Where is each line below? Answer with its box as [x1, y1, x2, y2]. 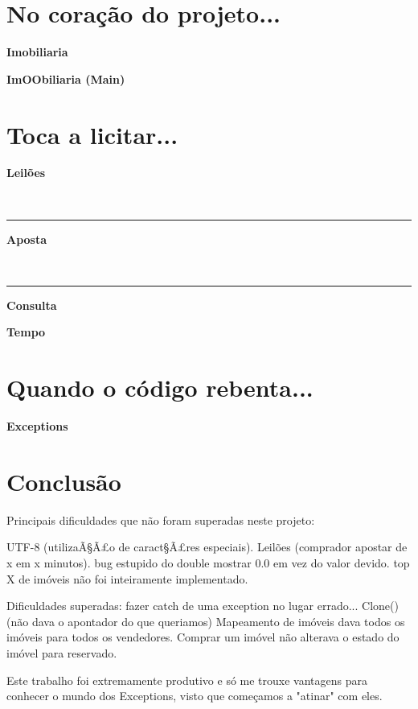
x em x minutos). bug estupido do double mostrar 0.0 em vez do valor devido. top [6, 554, 410, 571]
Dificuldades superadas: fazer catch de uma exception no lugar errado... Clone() [6, 597, 399, 614]
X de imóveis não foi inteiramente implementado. [6, 570, 248, 587]
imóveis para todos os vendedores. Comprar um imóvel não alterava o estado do [6, 629, 400, 645]
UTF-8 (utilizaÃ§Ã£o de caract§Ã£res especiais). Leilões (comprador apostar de [6, 538, 408, 555]
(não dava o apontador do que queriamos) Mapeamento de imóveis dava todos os [6, 612, 405, 629]
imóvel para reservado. [6, 645, 117, 661]
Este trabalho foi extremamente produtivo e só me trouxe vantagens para [6, 671, 367, 688]
